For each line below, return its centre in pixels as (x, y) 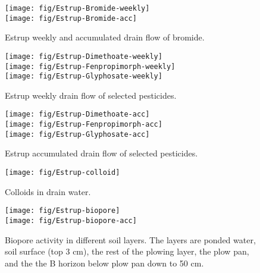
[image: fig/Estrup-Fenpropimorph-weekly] (90, 66)
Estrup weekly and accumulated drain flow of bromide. (105, 37)
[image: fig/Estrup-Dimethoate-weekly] (84, 56)
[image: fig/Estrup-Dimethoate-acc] (77, 114)
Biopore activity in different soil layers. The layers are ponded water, (130, 239)
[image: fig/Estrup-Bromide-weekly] (77, 8)
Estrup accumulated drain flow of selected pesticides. (101, 153)
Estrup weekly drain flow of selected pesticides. (91, 95)
